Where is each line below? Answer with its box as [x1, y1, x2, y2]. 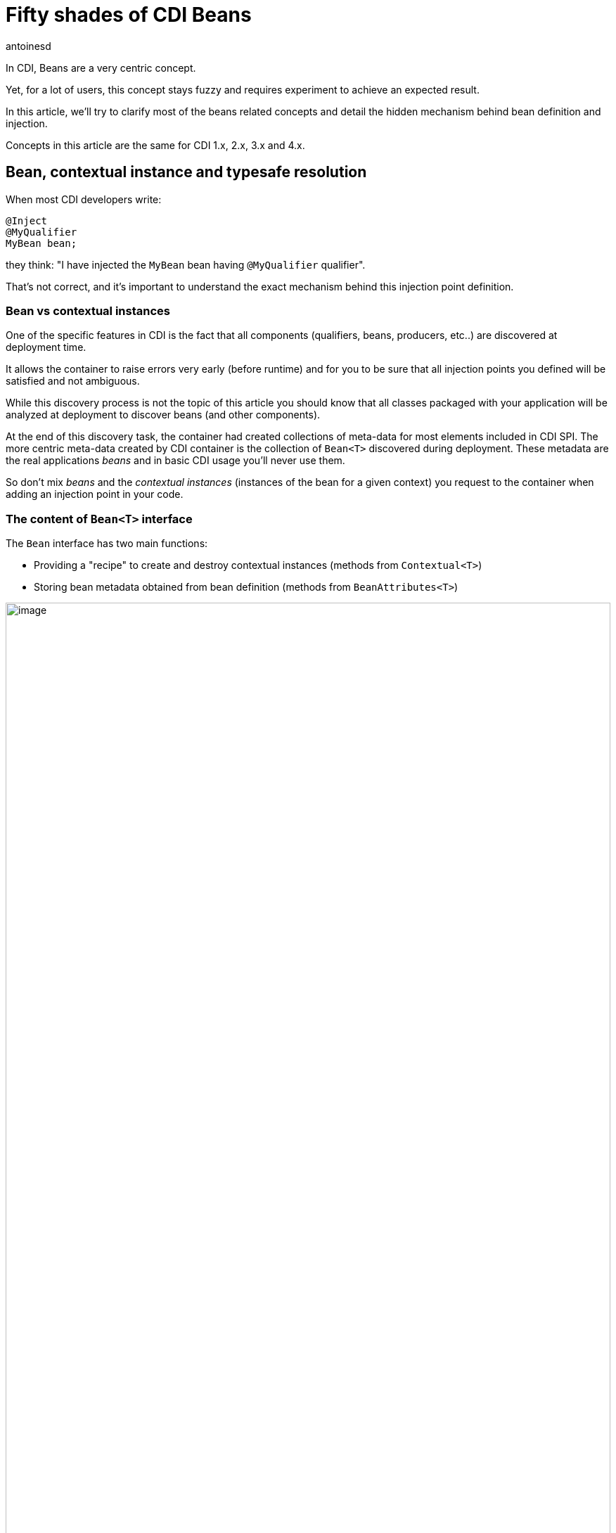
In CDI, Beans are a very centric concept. [6, 61, 196, 74]
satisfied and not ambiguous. [6, 375, 140, 387]
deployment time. [6, 341, 86, 354]
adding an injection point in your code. [6, 488, 184, 501]
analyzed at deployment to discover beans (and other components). [6, 409, 321, 421]
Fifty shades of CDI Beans [6, 3, 252, 27]
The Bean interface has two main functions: [6, 537, 208, 550]
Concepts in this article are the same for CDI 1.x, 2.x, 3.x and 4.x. [6, 139, 305, 151]
